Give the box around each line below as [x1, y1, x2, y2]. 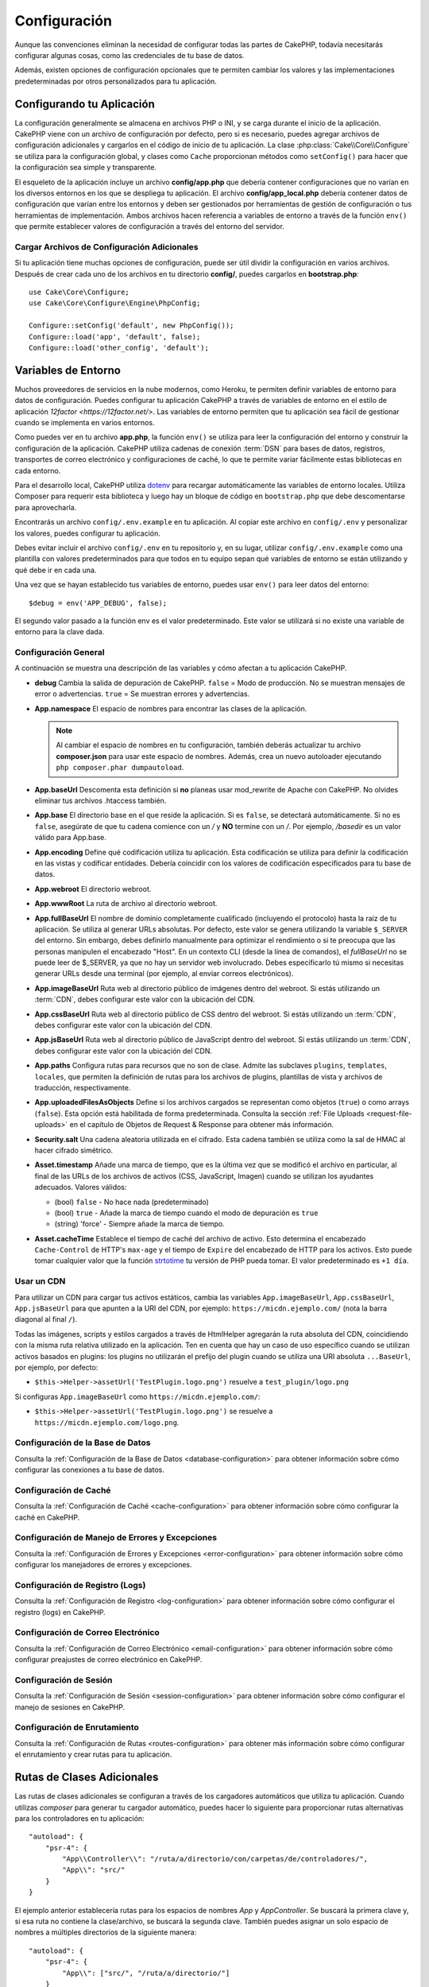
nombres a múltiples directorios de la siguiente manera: [14, 1927, 197, 1937]
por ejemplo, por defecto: [14, 1362, 99, 1372]
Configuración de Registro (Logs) [14, 1579, 146, 1590]
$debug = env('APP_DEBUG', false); [29, 598, 168, 607]
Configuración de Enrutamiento [14, 1722, 139, 1733]
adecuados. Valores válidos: [34, 1183, 127, 1192]
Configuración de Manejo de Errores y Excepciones [14, 1532, 218, 1544]
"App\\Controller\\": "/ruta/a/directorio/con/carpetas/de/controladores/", [62, 1854, 369, 1864]
